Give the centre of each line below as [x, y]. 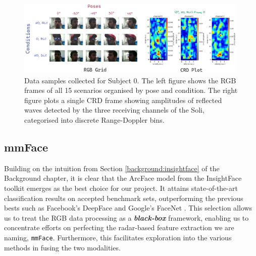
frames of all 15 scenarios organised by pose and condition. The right [131, 90]
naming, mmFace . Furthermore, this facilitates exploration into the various [118, 237]
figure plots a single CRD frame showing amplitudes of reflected [123, 100]
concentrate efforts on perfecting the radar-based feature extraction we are [119, 227]
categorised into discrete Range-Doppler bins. [94, 120]
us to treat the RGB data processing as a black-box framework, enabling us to [126, 217]
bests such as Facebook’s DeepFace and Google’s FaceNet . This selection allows [128, 208]
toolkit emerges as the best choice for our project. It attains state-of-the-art [121, 188]
